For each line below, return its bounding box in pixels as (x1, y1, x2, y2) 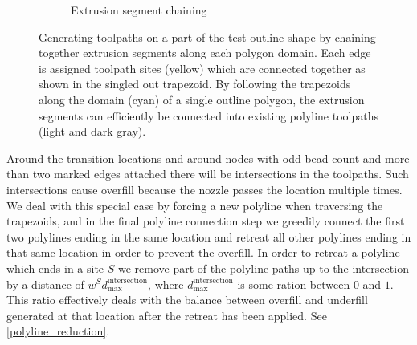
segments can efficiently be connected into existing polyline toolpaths (39, 107, 379, 124)
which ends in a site (6, 259, 104, 276)
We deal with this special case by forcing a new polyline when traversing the (6, 197, 383, 213)
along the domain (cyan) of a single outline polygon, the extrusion (39, 91, 365, 108)
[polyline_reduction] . (6, 323, 110, 339)
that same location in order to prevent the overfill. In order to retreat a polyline (6, 244, 400, 261)
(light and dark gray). (39, 123, 146, 140)
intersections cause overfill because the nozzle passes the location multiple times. (6, 181, 403, 197)
